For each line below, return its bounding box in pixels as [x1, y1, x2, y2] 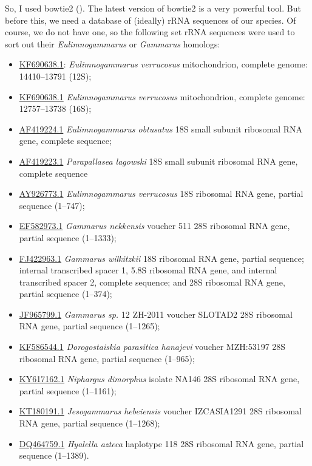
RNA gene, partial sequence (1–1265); [19, 320, 160, 332]
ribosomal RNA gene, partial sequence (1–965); [19, 352, 195, 365]
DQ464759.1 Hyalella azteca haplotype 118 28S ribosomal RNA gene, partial [19, 437, 304, 450]
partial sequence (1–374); [19, 287, 112, 300]
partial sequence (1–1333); [19, 231, 117, 244]
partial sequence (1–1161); [19, 384, 117, 397]
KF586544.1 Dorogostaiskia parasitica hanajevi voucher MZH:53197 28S [19, 340, 286, 353]
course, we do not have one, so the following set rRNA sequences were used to [5, 26, 295, 38]
